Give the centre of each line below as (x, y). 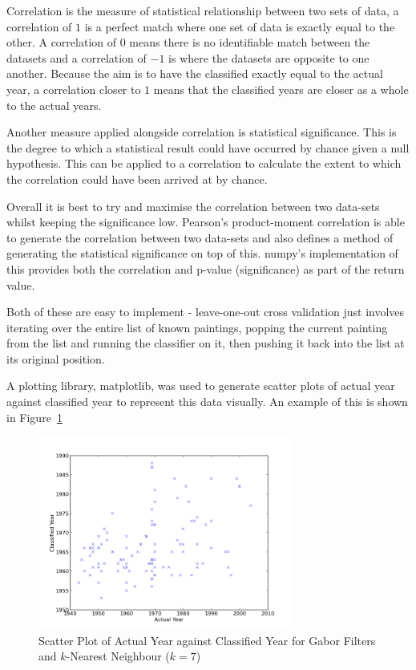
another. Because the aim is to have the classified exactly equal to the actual (195, 73)
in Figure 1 (34, 417)
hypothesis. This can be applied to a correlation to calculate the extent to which (204, 163)
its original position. (56, 358)
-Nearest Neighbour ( (118, 656)
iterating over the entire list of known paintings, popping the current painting (197, 327)
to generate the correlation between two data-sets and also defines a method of (200, 237)
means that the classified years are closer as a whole (281, 89)
